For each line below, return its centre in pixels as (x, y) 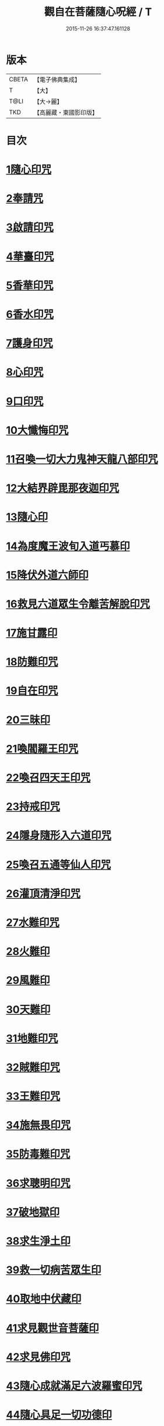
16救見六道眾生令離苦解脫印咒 (78, 604)
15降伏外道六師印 (47, 575)
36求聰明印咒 (39, 1183)
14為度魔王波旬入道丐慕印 (68, 546)
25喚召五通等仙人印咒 (59, 865)
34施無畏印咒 (39, 1126)
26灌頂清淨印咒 (43, 894)
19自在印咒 (32, 691)
